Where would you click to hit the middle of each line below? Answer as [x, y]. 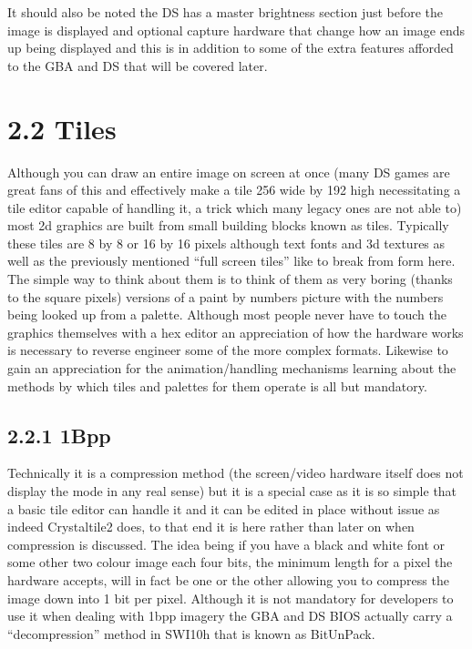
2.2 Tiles [62, 128]
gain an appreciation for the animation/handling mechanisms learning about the [232, 368]
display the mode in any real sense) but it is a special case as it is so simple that [232, 491]
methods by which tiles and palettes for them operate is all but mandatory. [217, 385]
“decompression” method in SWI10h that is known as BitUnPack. [191, 633]
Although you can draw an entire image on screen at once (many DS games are [229, 172]
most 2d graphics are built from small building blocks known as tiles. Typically [228, 225]
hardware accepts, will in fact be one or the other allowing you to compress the [228, 579]
